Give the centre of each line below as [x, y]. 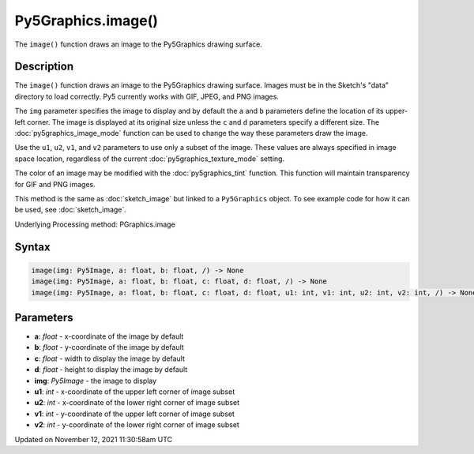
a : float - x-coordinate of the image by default [109, 336]
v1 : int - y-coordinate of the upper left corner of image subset [134, 414]
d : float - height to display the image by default [111, 370]
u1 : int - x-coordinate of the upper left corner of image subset [135, 392]
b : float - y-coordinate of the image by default [109, 347]
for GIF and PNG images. [55, 184]
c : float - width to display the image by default [110, 358]
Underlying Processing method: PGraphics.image [95, 224]
